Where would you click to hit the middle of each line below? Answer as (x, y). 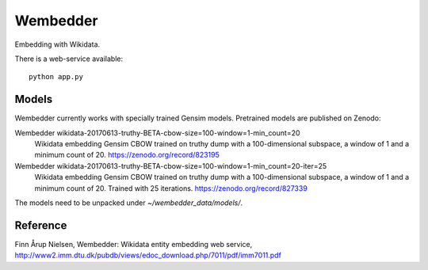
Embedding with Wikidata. (57, 44)
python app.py (56, 77)
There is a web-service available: (69, 59)
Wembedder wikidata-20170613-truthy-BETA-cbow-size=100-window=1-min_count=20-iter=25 (171, 165)
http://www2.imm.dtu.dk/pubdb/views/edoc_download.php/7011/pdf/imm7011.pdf (148, 255)
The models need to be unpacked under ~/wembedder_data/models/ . (129, 203)
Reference (41, 225)
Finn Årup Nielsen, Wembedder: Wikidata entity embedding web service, (134, 244)
